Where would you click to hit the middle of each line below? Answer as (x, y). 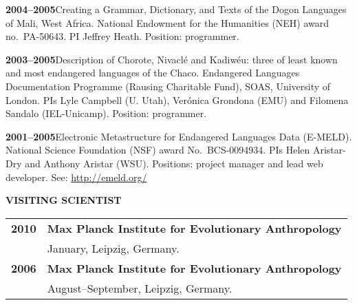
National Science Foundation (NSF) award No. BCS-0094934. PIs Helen (158, 150)
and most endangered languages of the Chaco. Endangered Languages (153, 73)
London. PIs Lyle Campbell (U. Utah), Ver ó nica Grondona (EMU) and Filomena (177, 99)
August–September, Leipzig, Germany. (140, 288)
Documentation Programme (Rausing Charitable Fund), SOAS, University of (168, 86)
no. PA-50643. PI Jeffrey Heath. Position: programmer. (122, 36)
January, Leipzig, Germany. (113, 248)
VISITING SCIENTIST (64, 200)
